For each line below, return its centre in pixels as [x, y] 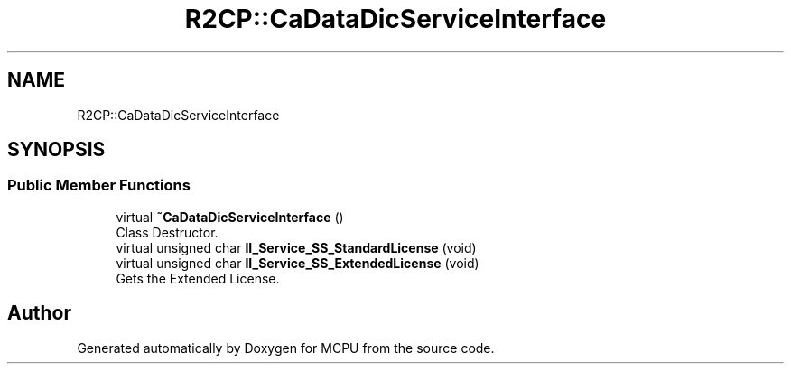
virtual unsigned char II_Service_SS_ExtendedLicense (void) [298, 263]
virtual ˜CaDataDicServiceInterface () [230, 217]
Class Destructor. [167, 232]
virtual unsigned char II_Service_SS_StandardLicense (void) [296, 247]
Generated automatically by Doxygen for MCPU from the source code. [286, 348]
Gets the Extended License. [198, 278]
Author [39, 313]
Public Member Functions [99, 185]
